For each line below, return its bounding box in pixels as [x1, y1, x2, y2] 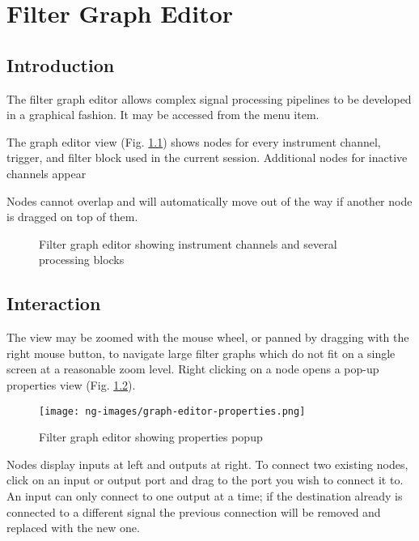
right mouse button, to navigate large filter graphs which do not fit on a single [6, 344, 396, 361]
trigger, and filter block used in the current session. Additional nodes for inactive [6, 149, 408, 166]
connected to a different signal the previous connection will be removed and [6, 503, 381, 520]
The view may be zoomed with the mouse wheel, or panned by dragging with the [6, 329, 409, 346]
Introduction [6, 52, 115, 77]
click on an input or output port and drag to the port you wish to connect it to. [6, 471, 404, 488]
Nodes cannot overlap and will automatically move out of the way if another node [6, 192, 413, 209]
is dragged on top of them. [6, 208, 138, 225]
